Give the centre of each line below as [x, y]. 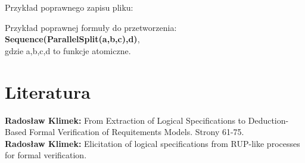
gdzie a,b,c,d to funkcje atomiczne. [68, 50]
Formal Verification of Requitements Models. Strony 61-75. [137, 132]
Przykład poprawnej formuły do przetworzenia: [91, 27]
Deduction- [268, 120]
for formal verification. [46, 155]
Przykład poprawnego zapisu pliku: [69, 7]
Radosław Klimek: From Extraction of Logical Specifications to [125, 120]
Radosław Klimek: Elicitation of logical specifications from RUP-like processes [152, 143]
